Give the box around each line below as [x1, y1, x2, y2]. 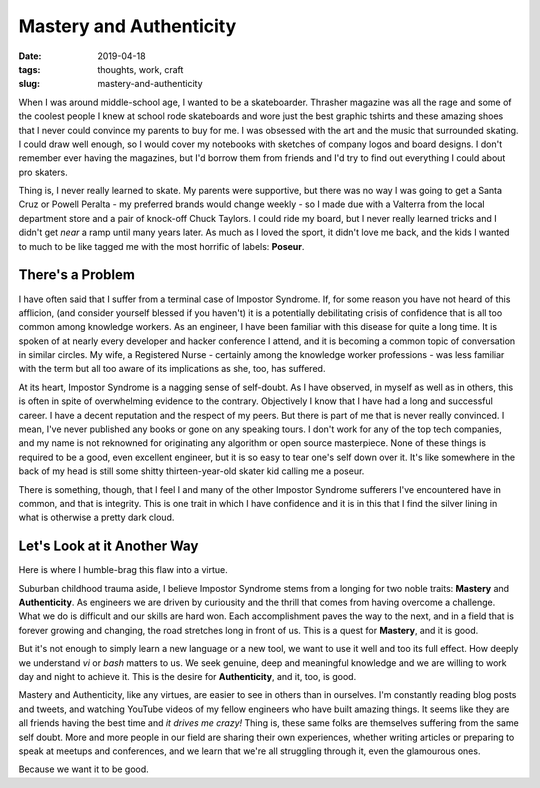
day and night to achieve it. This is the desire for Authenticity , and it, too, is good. [18, 671, 357, 683]
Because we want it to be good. [18, 763, 149, 775]
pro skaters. [18, 166, 69, 178]
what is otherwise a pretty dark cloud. [18, 511, 175, 524]
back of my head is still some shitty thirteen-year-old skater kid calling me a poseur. [18, 465, 365, 477]
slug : [18, 78, 40, 90]
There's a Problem [18, 266, 135, 284]
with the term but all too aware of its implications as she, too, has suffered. [18, 363, 326, 375]
